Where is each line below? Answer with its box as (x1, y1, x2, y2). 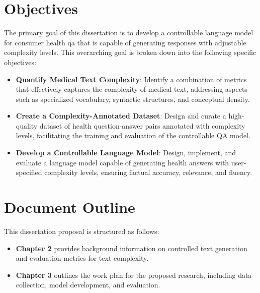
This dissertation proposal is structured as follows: (4, 225, 159, 236)
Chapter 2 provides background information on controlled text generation (16, 243, 247, 253)
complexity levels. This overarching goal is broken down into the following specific (4, 47, 256, 57)
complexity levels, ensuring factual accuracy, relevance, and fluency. (44, 167, 252, 178)
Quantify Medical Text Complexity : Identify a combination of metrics (16, 74, 247, 84)
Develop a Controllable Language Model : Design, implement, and (16, 147, 236, 158)
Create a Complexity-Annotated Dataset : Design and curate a (16, 110, 226, 121)
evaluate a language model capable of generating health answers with (16, 157, 229, 167)
